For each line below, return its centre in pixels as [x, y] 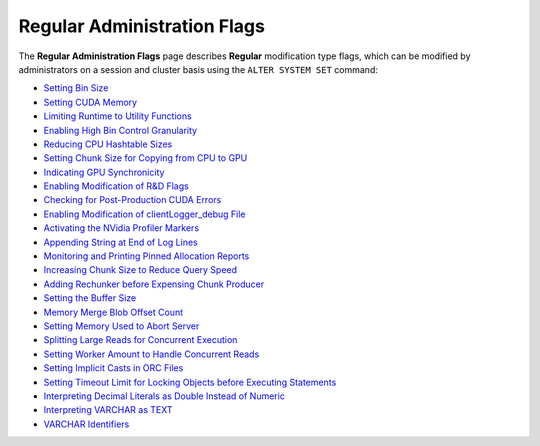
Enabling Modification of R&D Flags [116, 186]
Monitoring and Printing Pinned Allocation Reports [146, 256]
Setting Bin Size [76, 88]
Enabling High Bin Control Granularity [120, 130]
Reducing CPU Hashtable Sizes [108, 144]
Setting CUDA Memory [90, 102]
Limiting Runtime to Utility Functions [117, 116]
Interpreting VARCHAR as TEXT [108, 410]
